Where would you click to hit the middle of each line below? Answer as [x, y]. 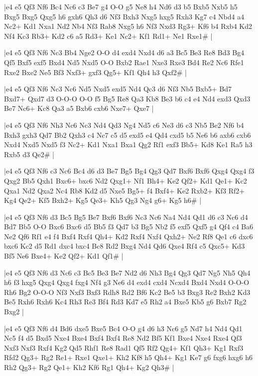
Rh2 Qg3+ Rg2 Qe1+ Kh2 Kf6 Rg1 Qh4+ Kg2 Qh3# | [89, 367]
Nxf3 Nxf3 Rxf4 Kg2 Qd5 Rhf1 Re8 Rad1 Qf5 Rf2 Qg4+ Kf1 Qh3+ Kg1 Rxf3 [124, 347]
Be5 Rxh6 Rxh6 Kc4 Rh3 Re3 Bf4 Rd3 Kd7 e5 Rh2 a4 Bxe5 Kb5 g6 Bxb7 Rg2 [125, 302]
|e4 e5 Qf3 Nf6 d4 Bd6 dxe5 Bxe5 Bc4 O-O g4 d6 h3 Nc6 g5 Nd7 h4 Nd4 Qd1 [123, 328]
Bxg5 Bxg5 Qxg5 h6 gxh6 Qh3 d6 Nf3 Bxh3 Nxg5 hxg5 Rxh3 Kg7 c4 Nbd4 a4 [124, 16]
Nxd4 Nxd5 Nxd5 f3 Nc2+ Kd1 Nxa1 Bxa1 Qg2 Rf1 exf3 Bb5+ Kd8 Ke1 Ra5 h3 [128, 144]
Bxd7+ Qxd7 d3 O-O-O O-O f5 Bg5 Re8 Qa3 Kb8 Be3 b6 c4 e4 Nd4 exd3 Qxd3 [127, 98]
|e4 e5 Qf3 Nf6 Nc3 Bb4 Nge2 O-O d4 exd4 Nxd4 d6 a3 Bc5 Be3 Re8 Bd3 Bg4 [124, 52]
